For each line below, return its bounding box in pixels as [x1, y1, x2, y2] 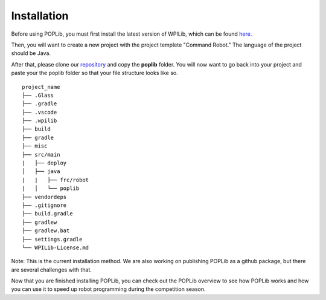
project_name [22, 83, 60, 90]
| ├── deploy [22, 160, 67, 166]
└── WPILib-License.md [22, 244, 89, 251]
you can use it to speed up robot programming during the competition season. [11, 285, 206, 293]
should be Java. [11, 50, 51, 57]
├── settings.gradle [22, 236, 83, 243]
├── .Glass [22, 91, 54, 99]
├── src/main [22, 151, 60, 158]
